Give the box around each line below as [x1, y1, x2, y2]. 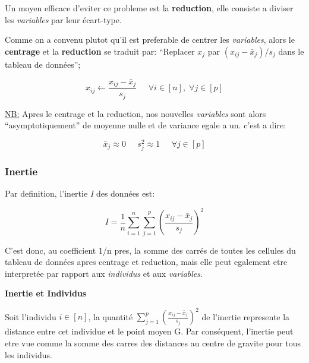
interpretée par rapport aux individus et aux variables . [5, 267, 203, 279]
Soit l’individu [5, 310, 56, 323]
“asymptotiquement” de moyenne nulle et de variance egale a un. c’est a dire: [5, 119, 286, 131]
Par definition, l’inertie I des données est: [5, 187, 155, 200]
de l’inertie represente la [201, 310, 290, 323]
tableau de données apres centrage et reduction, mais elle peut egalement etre [5, 255, 288, 268]
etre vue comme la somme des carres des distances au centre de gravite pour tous [5, 337, 301, 349]
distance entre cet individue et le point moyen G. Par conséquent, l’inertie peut [5, 325, 294, 337]
